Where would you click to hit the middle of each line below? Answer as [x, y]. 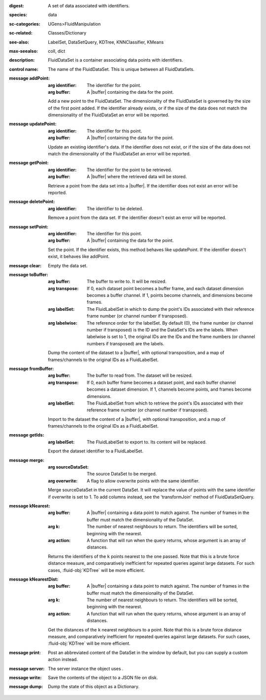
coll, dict [57, 51]
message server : [27, 668]
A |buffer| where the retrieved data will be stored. [137, 177]
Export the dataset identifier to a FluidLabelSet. [96, 451]
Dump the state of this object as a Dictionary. [94, 687]
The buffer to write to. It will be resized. [127, 282]
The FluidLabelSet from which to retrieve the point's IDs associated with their [165, 403]
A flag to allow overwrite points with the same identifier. [143, 480]
